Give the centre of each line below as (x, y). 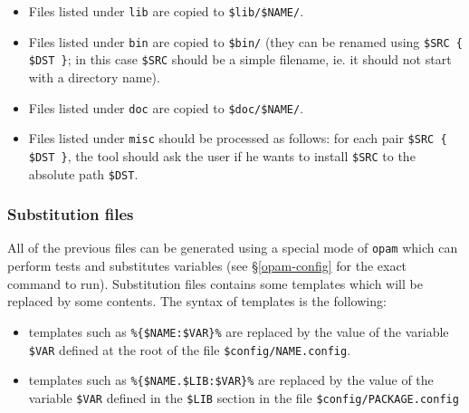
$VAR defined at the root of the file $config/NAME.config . (190, 349)
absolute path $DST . (83, 173)
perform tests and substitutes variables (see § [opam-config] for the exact (207, 266)
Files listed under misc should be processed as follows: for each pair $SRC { (238, 138)
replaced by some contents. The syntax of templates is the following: (197, 301)
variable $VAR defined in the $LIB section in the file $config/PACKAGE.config (244, 397)
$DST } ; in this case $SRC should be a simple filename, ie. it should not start (240, 59)
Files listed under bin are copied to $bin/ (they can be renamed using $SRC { (245, 41)
